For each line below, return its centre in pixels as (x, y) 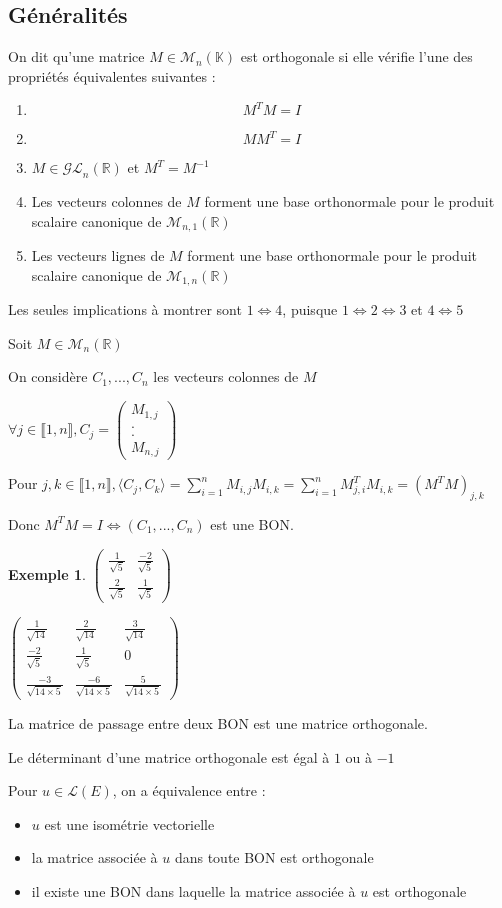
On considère (48, 376)
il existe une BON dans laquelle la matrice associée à (193, 890)
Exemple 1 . (47, 573)
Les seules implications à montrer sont (125, 309)
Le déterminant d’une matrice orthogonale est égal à (169, 756)
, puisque (310, 309)
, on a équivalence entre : (189, 790)
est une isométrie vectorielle (129, 823)
